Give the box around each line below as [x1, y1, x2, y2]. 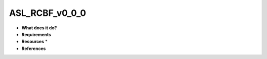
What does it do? [21, 25, 57, 31]
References [21, 45, 46, 52]
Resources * [21, 39, 48, 45]
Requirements [21, 31, 51, 37]
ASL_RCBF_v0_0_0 [9, 7, 87, 18]
